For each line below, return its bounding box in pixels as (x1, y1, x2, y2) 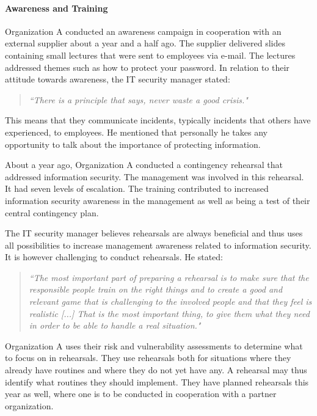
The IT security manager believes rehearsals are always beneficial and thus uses (5, 227, 303, 239)
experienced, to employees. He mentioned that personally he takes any (5, 125, 268, 138)
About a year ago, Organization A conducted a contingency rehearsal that (5, 158, 283, 171)
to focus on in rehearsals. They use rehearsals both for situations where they (5, 351, 291, 364)
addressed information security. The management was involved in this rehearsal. (5, 170, 304, 183)
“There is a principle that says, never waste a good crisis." (29, 93, 248, 106)
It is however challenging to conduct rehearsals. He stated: (5, 250, 223, 263)
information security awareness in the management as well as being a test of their (5, 194, 310, 206)
